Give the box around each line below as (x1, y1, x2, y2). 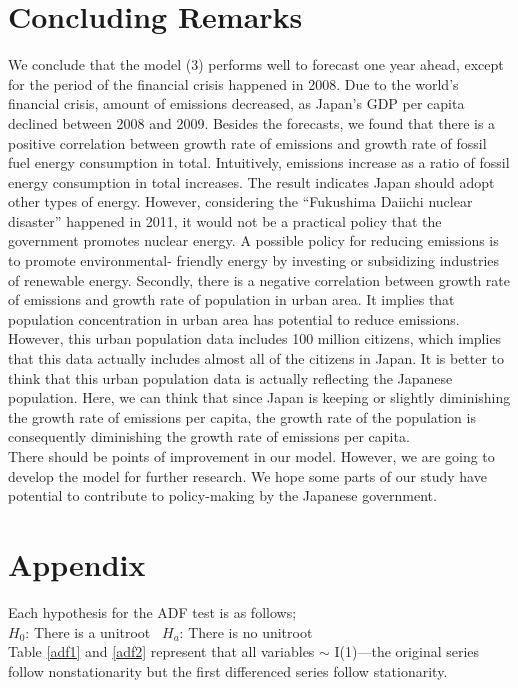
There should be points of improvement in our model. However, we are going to (8, 446, 495, 466)
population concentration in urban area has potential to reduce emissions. (8, 308, 460, 329)
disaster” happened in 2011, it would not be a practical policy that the (8, 210, 442, 231)
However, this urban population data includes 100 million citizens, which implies (8, 328, 502, 349)
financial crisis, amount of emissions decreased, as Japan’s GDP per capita (8, 93, 465, 114)
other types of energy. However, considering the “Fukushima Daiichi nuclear (8, 191, 473, 212)
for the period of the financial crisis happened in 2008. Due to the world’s (8, 73, 459, 94)
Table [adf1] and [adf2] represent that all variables (8, 641, 315, 662)
